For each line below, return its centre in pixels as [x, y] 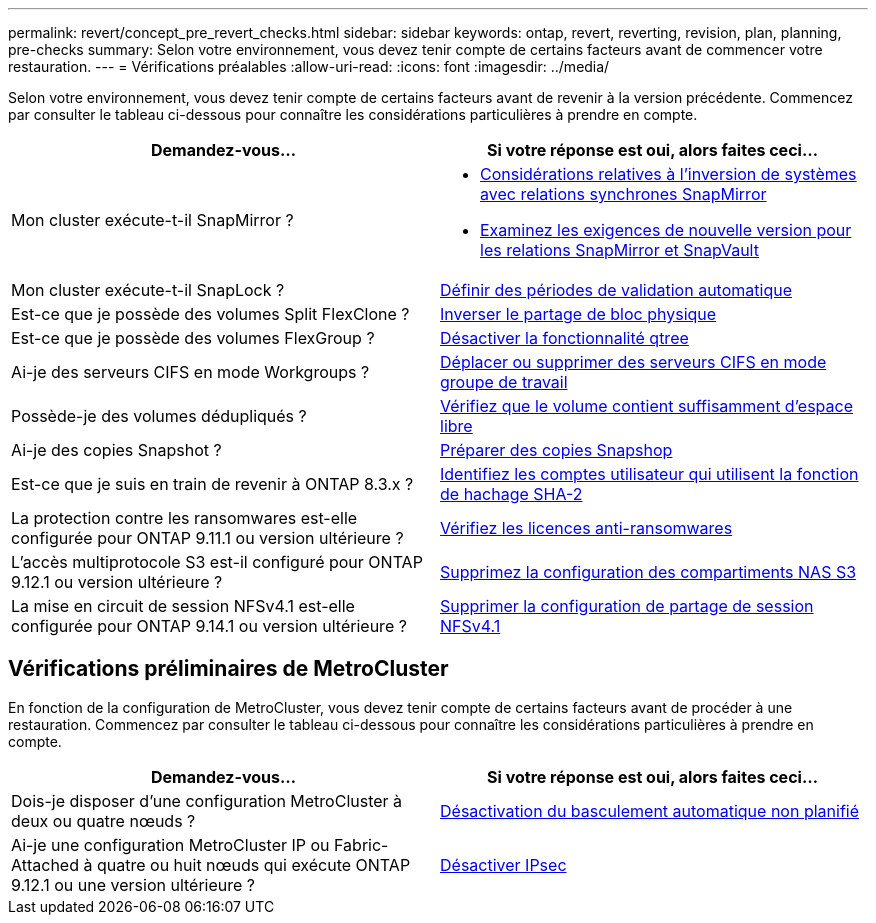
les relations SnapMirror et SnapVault [619, 250]
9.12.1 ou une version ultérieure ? [133, 884]
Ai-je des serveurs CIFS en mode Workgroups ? [190, 372]
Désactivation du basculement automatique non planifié [650, 810]
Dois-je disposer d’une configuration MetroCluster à [207, 800]
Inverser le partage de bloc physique [578, 314]
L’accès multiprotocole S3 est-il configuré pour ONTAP [217, 562]
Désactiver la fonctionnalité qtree [564, 338]
